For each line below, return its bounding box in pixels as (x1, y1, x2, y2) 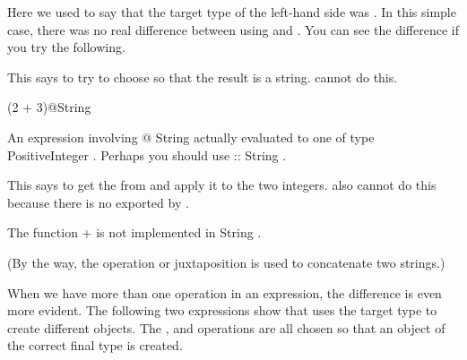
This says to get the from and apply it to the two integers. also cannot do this (7, 176, 437, 194)
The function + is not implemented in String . (7, 223, 262, 242)
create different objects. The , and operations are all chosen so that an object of (7, 318, 445, 337)
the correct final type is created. (7, 336, 183, 355)
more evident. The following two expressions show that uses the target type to (7, 301, 437, 320)
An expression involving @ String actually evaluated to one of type (7, 127, 375, 146)
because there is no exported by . (7, 193, 189, 211)
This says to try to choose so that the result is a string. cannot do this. (7, 67, 398, 86)
